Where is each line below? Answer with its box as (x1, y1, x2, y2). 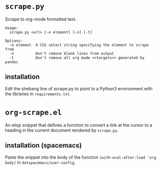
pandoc (5, 59, 18, 65)
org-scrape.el (5, 108, 62, 117)
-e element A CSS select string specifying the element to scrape (9, 42, 149, 48)
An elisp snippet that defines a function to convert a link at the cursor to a (5, 122, 152, 128)
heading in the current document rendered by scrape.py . (5, 127, 119, 133)
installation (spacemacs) (5, 141, 82, 150)
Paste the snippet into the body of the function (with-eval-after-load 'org (5, 154, 157, 160)
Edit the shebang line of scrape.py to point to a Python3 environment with (5, 85, 153, 91)
